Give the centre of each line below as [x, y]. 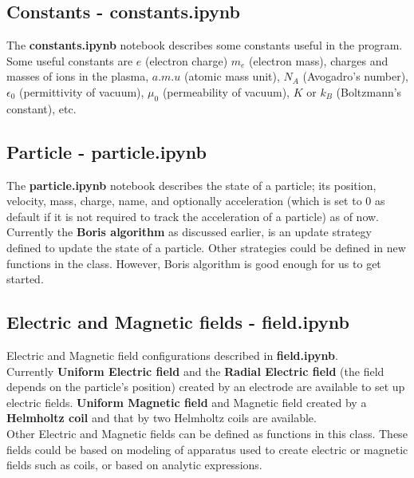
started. [25, 279]
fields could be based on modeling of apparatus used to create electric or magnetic [207, 449]
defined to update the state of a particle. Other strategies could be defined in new [206, 247]
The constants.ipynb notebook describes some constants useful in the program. [205, 45]
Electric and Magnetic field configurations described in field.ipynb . [172, 355]
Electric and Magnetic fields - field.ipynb [178, 322]
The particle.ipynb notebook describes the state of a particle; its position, [191, 185]
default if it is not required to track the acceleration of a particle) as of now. [193, 216]
